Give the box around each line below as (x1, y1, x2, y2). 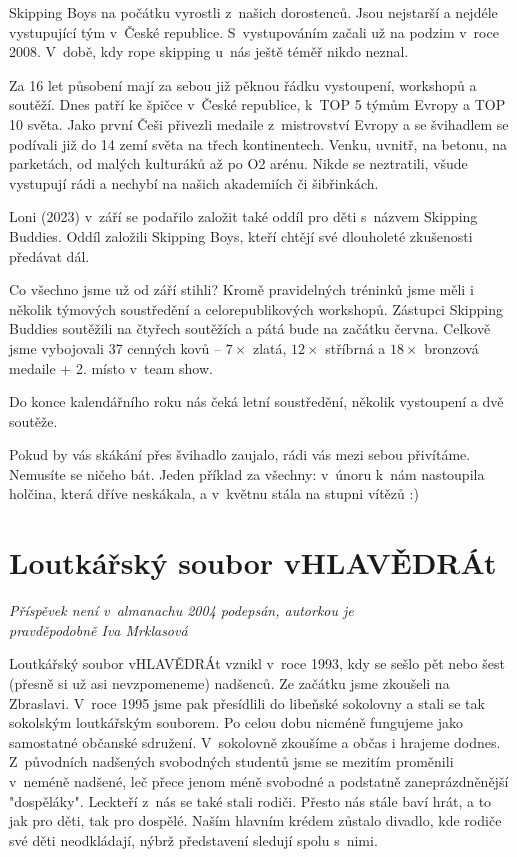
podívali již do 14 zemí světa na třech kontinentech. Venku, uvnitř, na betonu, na (9, 133, 507, 154)
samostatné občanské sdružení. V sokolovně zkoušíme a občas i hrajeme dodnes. (9, 731, 501, 752)
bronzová (424, 337, 479, 358)
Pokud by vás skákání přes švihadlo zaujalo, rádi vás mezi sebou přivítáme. (9, 444, 471, 465)
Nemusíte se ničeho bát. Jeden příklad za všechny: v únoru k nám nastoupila (9, 463, 485, 484)
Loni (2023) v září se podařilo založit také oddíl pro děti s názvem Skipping (9, 206, 478, 227)
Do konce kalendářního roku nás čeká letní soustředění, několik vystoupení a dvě (9, 391, 504, 412)
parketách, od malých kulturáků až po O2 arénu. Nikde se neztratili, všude (9, 153, 468, 174)
